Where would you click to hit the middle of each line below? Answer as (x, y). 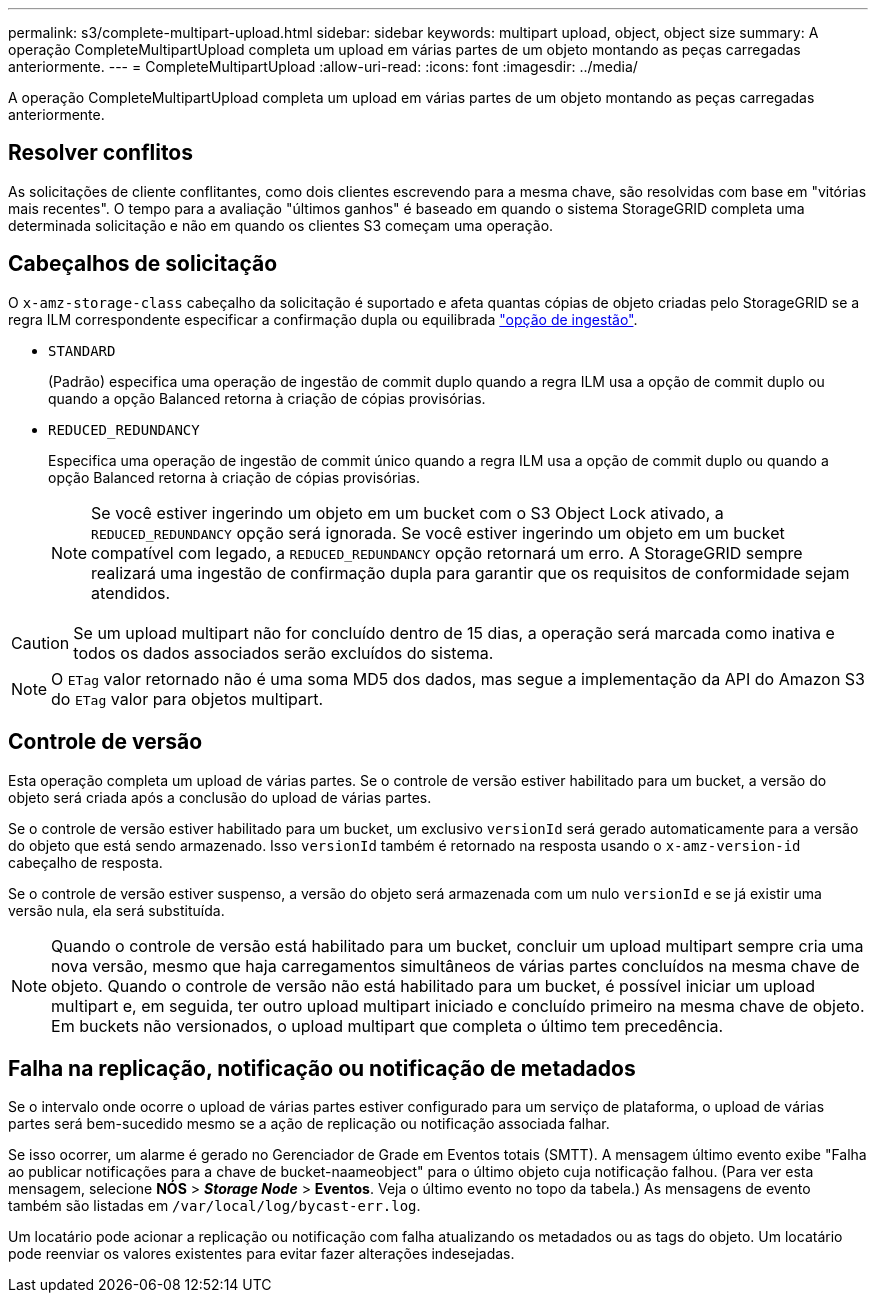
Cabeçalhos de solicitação (143, 264)
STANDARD (82, 350)
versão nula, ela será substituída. (116, 910)
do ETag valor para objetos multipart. (187, 698)
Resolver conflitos (101, 153)
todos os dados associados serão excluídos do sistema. (283, 652)
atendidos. (131, 592)
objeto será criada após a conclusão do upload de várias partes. (220, 797)
